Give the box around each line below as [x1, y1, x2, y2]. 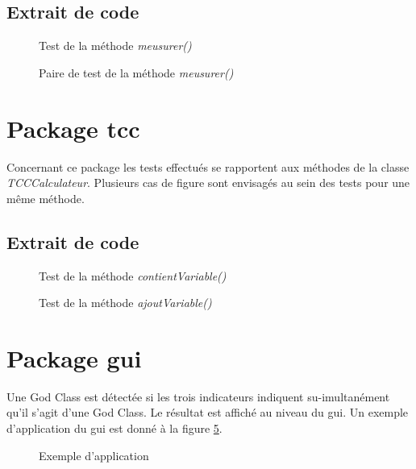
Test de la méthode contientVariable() [39, 267, 227, 284]
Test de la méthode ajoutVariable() [39, 294, 212, 311]
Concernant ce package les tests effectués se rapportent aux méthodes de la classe [6, 158, 410, 175]
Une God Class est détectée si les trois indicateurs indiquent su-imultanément [6, 388, 390, 405]
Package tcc [6, 111, 140, 144]
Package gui [6, 341, 142, 374]
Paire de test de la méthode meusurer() [39, 64, 234, 81]
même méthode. [6, 189, 85, 206]
